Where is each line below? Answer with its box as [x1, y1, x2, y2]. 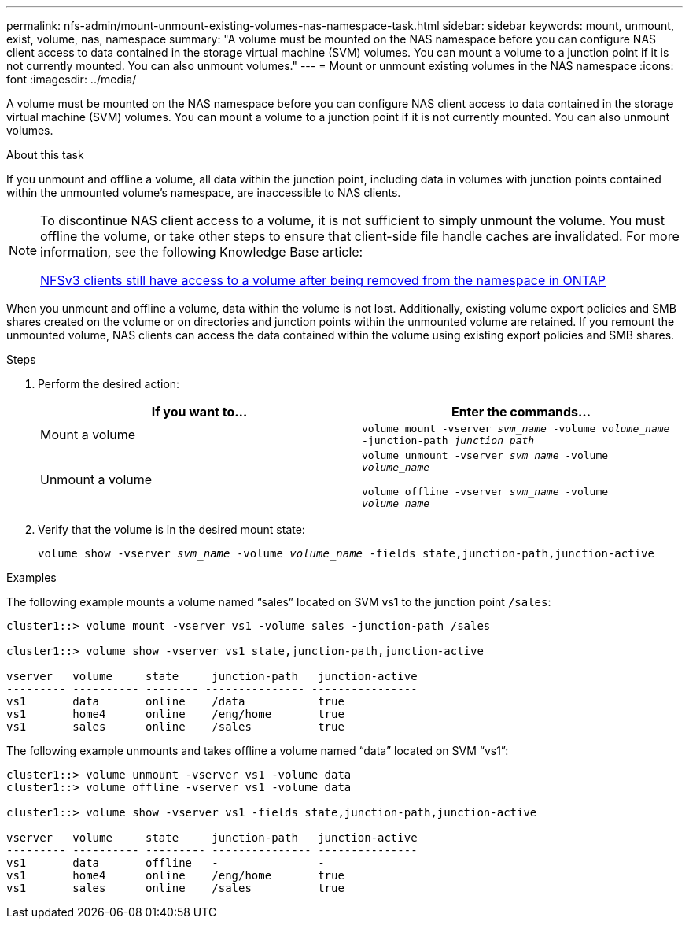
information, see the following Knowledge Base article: [40, 244, 363, 260]
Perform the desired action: [38, 377, 180, 390]
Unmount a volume [40, 472, 153, 487]
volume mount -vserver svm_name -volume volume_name [362, 423, 670, 435]
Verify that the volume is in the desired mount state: [38, 523, 305, 536]
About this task [6, 148, 84, 161]
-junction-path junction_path [362, 435, 535, 446]
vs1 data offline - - [6, 857, 325, 869]
